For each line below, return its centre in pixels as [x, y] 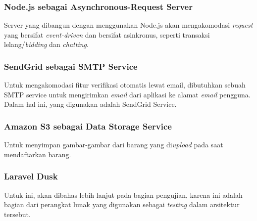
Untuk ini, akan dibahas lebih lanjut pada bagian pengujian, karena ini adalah [123, 195]
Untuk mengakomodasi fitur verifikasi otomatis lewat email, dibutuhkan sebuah [125, 85]
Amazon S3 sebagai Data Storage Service [88, 126]
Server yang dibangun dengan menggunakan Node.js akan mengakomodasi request [128, 25]
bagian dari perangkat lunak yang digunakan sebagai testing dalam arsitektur [122, 204]
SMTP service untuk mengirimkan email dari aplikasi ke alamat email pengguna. [127, 94]
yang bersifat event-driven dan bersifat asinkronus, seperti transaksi [107, 34]
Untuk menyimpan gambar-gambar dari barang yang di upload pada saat [114, 145]
